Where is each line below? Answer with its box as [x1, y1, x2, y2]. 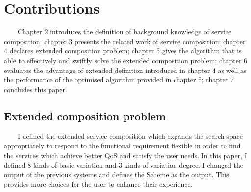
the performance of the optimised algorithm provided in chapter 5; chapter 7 [4, 74, 234, 85]
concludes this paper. [4, 84, 67, 94]
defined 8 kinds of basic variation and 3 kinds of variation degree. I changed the [4, 160, 244, 170]
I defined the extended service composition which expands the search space [17, 131, 243, 141]
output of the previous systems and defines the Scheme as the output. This [4, 169, 229, 179]
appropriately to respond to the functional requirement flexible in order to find [4, 141, 241, 151]
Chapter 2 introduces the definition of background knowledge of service [17, 26, 232, 37]
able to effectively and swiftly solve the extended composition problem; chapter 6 [4, 55, 248, 65]
